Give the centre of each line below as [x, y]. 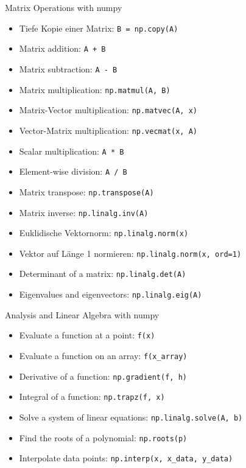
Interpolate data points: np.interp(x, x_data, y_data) [126, 458]
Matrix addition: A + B [62, 48]
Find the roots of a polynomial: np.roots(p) [103, 437]
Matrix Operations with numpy [64, 7]
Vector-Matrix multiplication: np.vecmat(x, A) [108, 130]
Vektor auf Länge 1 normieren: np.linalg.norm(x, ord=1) [130, 253]
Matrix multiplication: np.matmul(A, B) [95, 89]
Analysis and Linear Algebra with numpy [82, 314]
